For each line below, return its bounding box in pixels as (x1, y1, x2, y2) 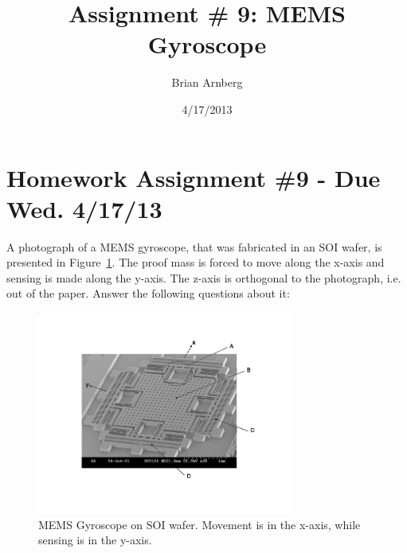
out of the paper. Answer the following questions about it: (6, 285, 290, 302)
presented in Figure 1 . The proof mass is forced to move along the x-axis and (6, 254, 385, 271)
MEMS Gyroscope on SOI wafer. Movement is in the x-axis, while (38, 516, 361, 532)
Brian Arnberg (171, 74, 243, 91)
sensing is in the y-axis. (38, 532, 152, 548)
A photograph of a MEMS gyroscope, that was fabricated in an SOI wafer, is (6, 238, 382, 255)
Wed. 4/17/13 (6, 192, 162, 224)
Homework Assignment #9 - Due (6, 161, 381, 193)
